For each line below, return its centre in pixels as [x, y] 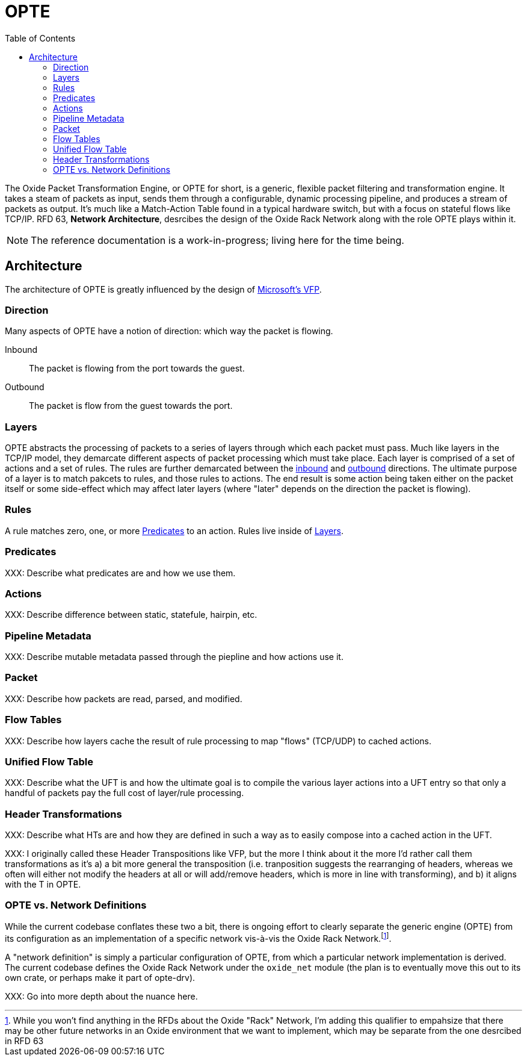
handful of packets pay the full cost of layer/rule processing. [125, 793]
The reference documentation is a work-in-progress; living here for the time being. [217, 240]
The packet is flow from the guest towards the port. [131, 406]
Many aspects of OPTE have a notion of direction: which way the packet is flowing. [169, 331]
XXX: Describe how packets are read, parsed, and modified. [124, 699]
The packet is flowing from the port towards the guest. [137, 369]
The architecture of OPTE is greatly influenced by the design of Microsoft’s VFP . [163, 289]
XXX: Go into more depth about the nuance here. [101, 996]
